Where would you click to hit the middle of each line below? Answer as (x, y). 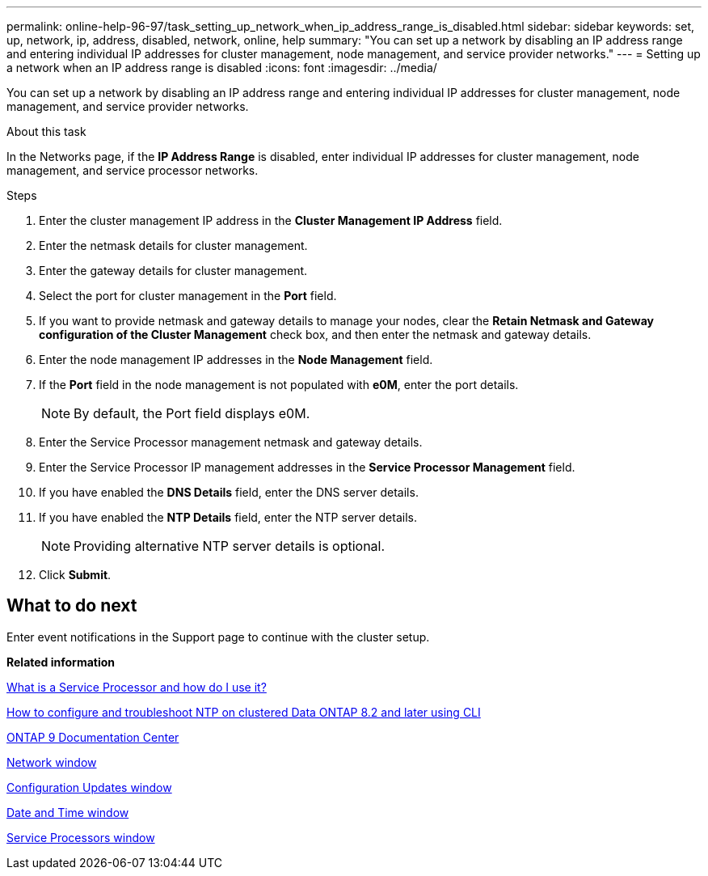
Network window (52, 762)
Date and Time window (68, 812)
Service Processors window (81, 837)
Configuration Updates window (89, 787)
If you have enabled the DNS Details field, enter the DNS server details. (229, 492)
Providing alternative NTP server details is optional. (230, 546)
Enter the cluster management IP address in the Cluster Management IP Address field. (271, 220)
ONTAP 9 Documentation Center (93, 737)
